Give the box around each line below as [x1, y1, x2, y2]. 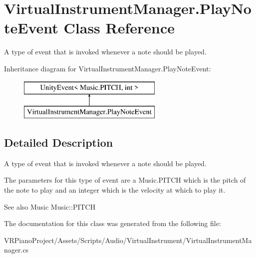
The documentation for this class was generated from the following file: [4, 218, 221, 229]
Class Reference [63, 17, 175, 38]
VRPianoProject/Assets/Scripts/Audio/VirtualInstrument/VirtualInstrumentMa [4, 235, 252, 245]
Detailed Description [4, 135, 113, 150]
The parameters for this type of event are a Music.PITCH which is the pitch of [4, 175, 246, 185]
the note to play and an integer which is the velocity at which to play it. [4, 185, 226, 195]
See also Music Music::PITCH [4, 201, 96, 212]
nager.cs [4, 245, 29, 255]
